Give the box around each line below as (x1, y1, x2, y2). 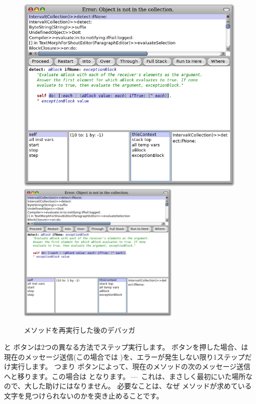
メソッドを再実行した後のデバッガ (24, 325, 135, 335)
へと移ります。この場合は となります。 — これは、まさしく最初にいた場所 (4, 371, 246, 381)
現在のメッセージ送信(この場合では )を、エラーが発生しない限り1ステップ (4, 351, 245, 362)
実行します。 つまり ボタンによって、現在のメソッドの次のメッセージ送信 (10, 361, 251, 372)
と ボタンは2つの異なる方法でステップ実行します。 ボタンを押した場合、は (4, 342, 248, 352)
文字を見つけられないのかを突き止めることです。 (4, 391, 164, 401)
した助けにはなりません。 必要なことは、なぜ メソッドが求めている (31, 381, 252, 391)
